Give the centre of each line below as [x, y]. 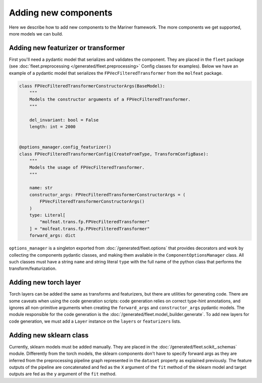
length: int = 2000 [53, 127]
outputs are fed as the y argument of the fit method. [63, 374]
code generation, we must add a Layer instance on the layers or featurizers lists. [95, 321]
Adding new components [61, 13]
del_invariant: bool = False [64, 120]
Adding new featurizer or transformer [67, 48]
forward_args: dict [53, 235]
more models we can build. [36, 34]
